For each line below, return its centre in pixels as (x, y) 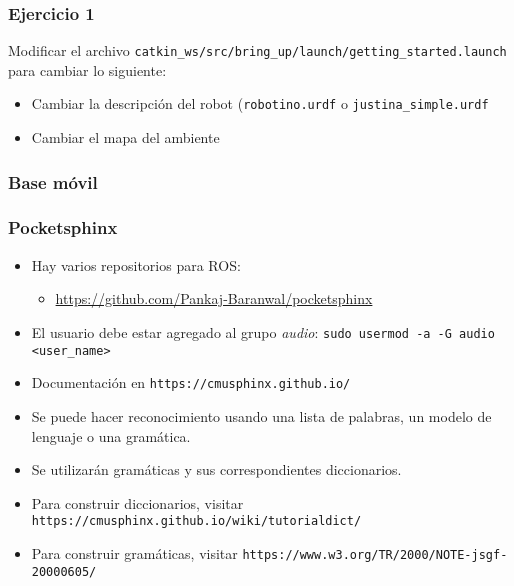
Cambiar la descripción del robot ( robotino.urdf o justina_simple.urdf (260, 103)
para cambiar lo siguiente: (87, 69)
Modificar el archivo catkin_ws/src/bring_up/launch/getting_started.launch (257, 50)
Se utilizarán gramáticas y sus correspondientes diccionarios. (216, 469)
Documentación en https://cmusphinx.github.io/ (191, 382)
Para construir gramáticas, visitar (134, 552)
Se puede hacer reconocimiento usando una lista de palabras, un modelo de (261, 415)
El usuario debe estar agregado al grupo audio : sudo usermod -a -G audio (263, 331)
